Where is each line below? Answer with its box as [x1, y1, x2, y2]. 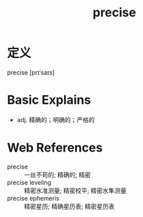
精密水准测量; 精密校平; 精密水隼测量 [24, 186, 127, 194]
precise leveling [7, 178, 52, 186]
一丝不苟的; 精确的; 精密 [24, 171, 91, 179]
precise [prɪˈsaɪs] [7, 68, 55, 76]
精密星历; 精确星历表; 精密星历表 [24, 202, 115, 210]
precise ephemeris [7, 194, 60, 202]
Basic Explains [7, 92, 91, 108]
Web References [7, 140, 104, 156]
